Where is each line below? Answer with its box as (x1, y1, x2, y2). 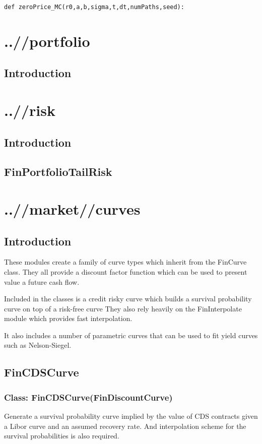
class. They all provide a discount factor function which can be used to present (4, 266, 247, 277)
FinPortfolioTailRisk (4, 164, 112, 179)
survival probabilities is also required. (4, 430, 119, 441)
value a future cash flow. (4, 276, 80, 287)
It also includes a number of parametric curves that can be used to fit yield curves (4, 330, 258, 340)
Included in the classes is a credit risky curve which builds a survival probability (4, 293, 252, 304)
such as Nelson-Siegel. (4, 340, 72, 350)
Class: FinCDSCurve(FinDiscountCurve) (4, 391, 173, 403)
